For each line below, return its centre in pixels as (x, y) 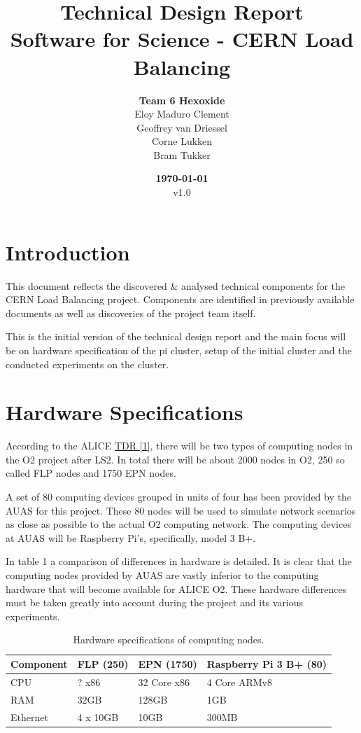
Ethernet (29, 717)
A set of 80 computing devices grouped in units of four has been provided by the (178, 497)
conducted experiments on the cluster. (87, 364)
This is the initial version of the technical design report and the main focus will (176, 336)
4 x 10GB (98, 717)
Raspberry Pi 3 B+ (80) (267, 664)
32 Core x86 (164, 682)
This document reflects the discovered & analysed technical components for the (176, 285)
